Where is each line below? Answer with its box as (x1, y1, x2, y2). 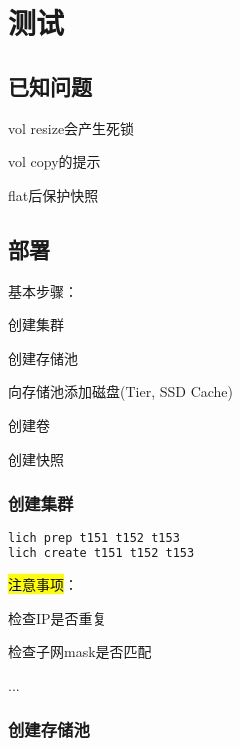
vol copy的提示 (8, 151, 101, 172)
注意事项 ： (8, 574, 78, 595)
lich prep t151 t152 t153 (8, 531, 180, 546)
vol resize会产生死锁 (8, 117, 135, 138)
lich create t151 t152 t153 (8, 546, 195, 561)
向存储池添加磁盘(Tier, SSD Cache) (8, 381, 234, 402)
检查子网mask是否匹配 (8, 641, 152, 662)
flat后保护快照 (8, 184, 99, 205)
